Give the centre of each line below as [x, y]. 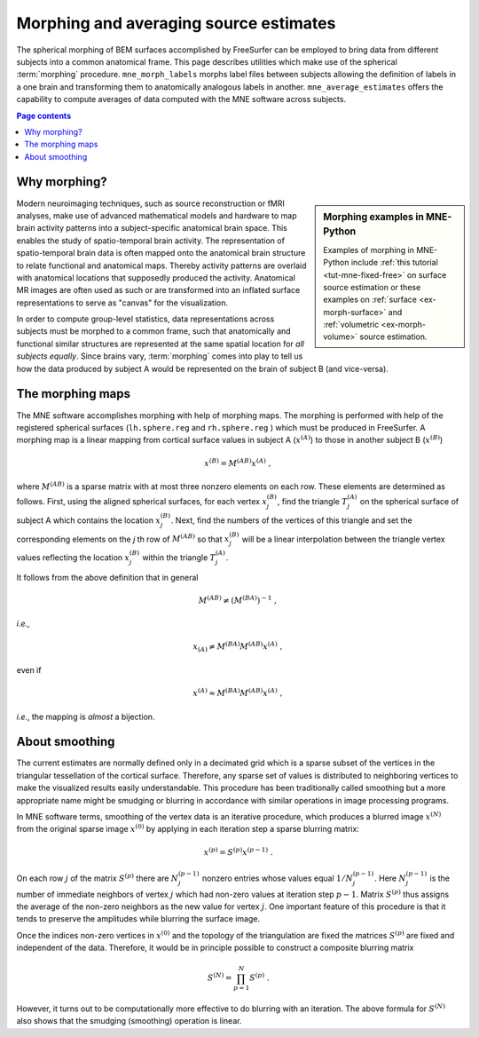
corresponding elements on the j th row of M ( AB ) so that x [123, 538]
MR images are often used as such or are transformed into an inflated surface [158, 290]
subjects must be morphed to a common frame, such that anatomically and [154, 331]
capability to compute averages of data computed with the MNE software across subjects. [181, 99]
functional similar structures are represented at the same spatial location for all [161, 344]
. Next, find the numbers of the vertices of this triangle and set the [291, 520]
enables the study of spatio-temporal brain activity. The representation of [151, 241]
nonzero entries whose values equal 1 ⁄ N [278, 878]
